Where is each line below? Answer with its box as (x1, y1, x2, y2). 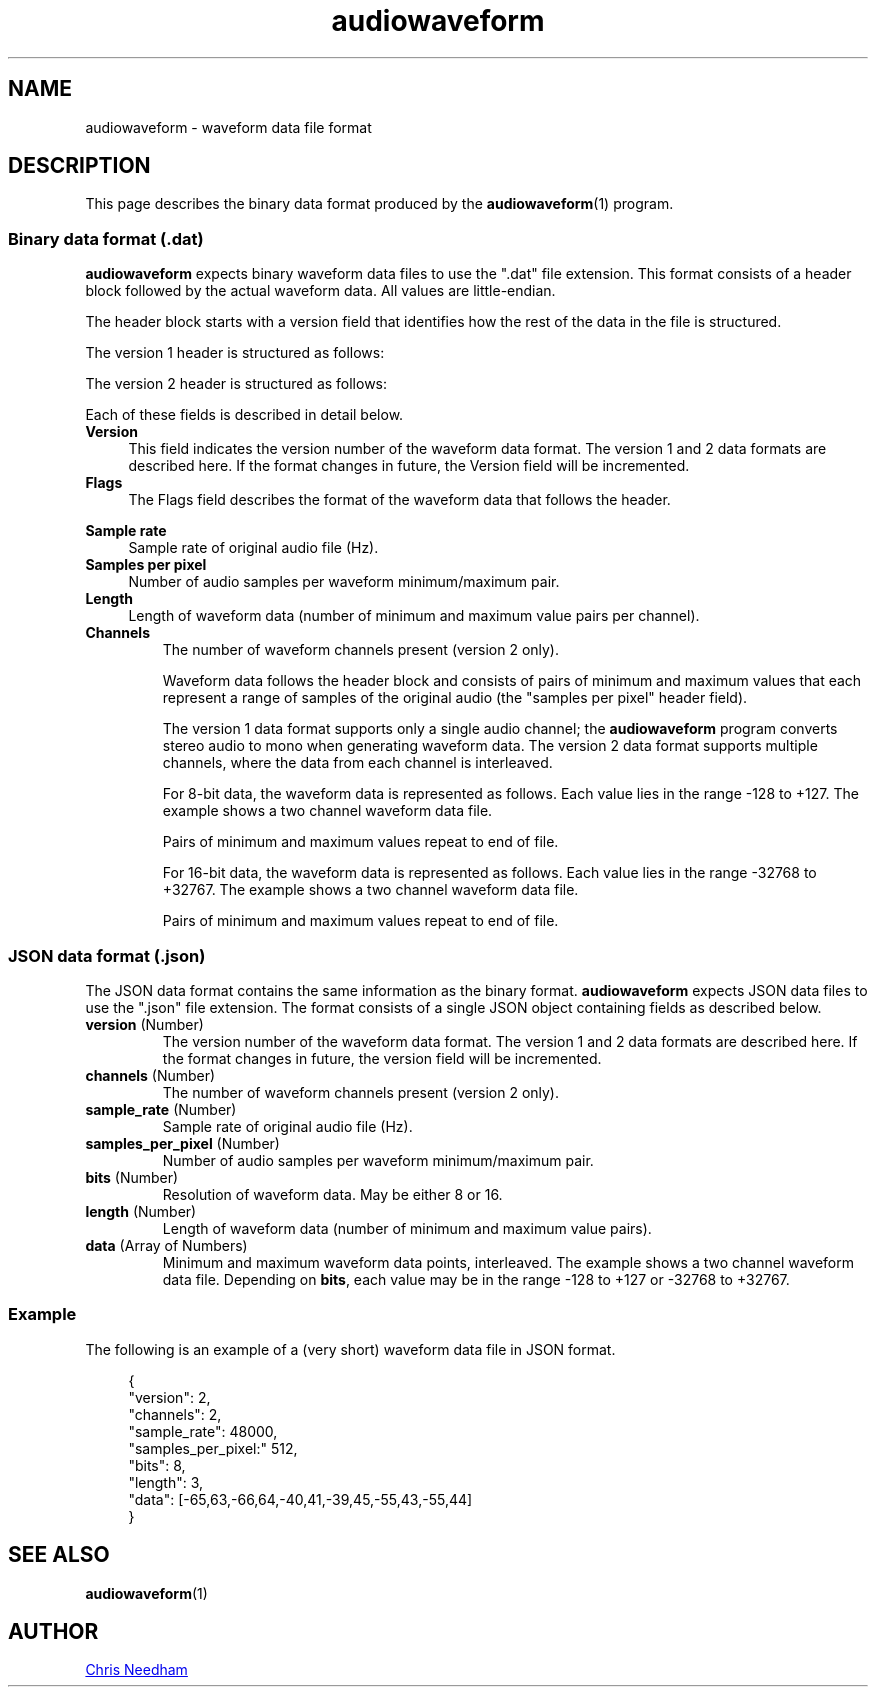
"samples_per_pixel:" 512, (128, 1439, 298, 1457)
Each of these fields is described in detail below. (85, 406, 404, 424)
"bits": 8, (128, 1456, 186, 1474)
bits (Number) (85, 1168, 179, 1186)
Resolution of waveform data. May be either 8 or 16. (162, 1185, 503, 1203)
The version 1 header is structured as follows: (85, 344, 385, 362)
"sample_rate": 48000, (128, 1422, 278, 1440)
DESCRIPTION (8, 153, 151, 179)
